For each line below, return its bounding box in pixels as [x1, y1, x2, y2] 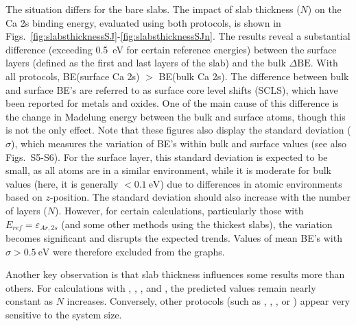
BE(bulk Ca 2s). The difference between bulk [158, 68, 349, 83]
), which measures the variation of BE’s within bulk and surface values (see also [11, 136, 347, 150]
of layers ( [5, 203, 47, 217]
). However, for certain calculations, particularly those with [55, 203, 304, 217]
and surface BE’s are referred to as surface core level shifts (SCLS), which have [5, 82, 338, 97]
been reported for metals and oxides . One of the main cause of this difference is [5, 96, 339, 110]
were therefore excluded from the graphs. [53, 244, 225, 258]
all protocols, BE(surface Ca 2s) [5, 68, 140, 83]
